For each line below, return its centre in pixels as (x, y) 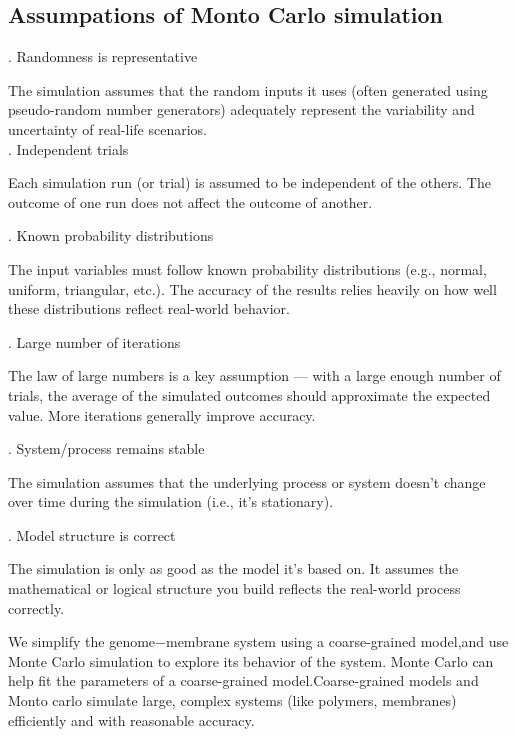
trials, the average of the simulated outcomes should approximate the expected (249, 394)
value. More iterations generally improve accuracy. (162, 414)
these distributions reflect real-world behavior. (149, 308)
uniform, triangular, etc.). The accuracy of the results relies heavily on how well (252, 288)
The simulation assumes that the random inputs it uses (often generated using (248, 89)
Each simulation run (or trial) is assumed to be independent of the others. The (249, 182)
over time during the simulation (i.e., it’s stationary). (171, 501)
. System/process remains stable (106, 448)
